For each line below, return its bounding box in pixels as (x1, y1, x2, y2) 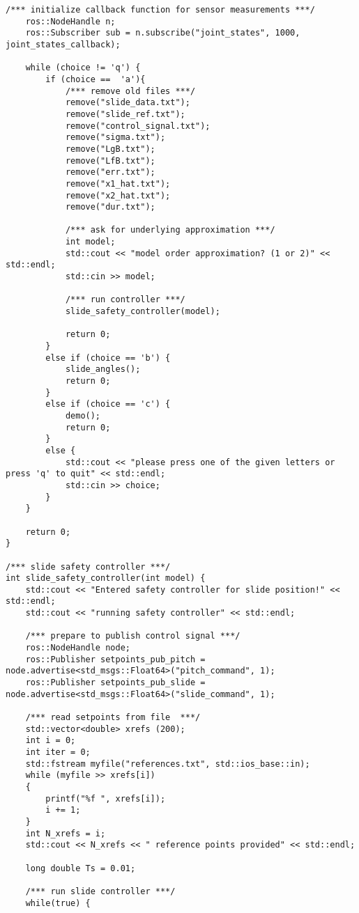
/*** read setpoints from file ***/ (25, 712, 201, 723)
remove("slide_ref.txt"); (65, 109, 185, 119)
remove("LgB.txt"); (65, 143, 155, 154)
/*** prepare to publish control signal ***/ (25, 631, 240, 641)
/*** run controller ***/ (65, 295, 185, 305)
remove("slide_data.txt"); (65, 97, 190, 108)
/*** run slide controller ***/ (25, 886, 176, 896)
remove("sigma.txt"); (65, 132, 166, 143)
